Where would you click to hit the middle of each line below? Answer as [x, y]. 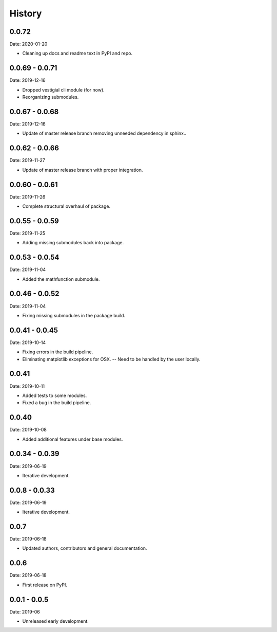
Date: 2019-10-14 [28, 342]
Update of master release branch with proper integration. [83, 170]
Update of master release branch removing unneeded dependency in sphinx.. [104, 133]
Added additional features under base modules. [73, 439]
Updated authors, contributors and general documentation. [85, 548]
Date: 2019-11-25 [27, 233]
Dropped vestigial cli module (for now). [63, 89]
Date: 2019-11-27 [27, 160]
